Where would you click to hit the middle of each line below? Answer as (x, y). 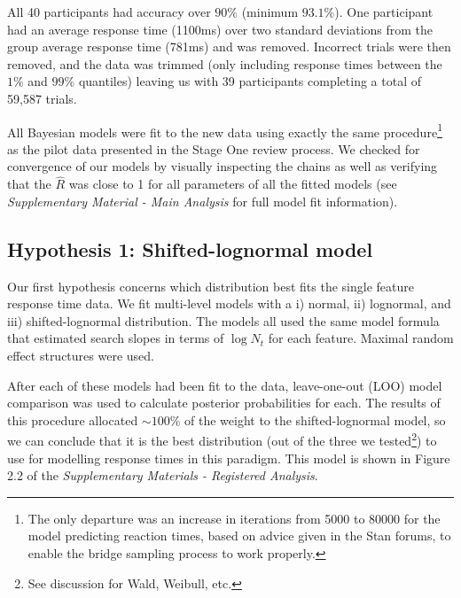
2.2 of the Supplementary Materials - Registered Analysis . (163, 475)
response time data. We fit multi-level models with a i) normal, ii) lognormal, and (229, 303)
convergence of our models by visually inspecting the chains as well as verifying (223, 166)
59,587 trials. (42, 98)
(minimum (270, 12)
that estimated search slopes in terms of (116, 338)
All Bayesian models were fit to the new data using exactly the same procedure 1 (225, 130)
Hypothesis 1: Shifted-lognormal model (190, 249)
